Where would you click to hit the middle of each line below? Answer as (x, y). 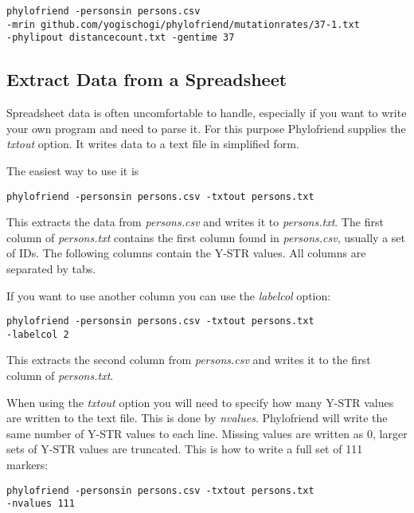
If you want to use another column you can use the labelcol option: (169, 295)
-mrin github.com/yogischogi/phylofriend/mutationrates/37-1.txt (183, 24)
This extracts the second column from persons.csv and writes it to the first (189, 360)
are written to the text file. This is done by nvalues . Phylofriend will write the (197, 418)
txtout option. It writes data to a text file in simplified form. (153, 144)
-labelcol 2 (38, 334)
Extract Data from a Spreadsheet (147, 79)
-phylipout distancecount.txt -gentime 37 (121, 38)
